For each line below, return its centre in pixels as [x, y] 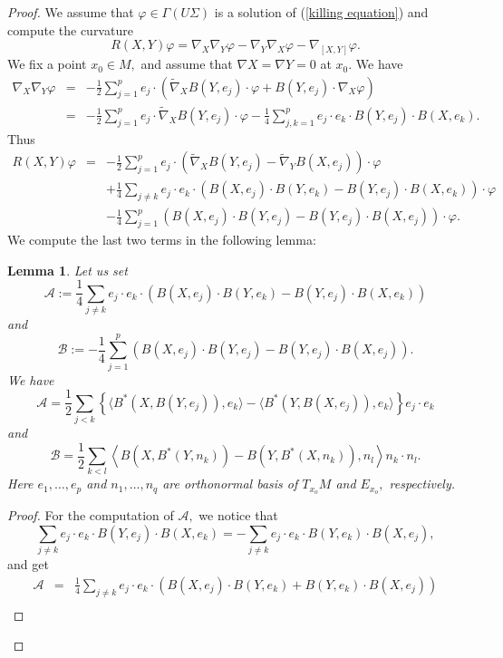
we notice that [238, 515]
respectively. [422, 484]
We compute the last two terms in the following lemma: [162, 239]
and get [28, 564]
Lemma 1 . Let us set [68, 270]
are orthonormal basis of [230, 484]
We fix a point [47, 64]
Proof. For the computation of [91, 515]
